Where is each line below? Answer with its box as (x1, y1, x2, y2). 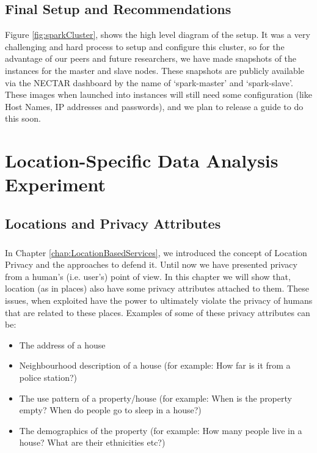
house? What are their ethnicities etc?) (19, 436, 166, 449)
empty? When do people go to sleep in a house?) (19, 403, 202, 416)
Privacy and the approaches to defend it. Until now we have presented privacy (5, 258, 297, 271)
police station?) (19, 371, 77, 384)
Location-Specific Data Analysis (5, 148, 279, 173)
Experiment (5, 172, 106, 197)
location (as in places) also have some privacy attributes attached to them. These (5, 282, 309, 295)
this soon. (5, 112, 41, 125)
